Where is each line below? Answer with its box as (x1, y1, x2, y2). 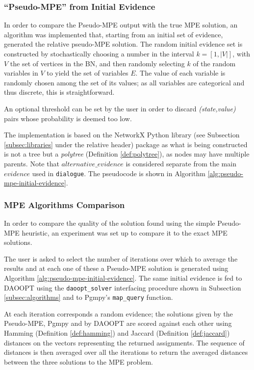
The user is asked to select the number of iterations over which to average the (4, 253, 238, 264)
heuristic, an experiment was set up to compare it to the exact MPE (22, 227, 228, 238)
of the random (193, 58, 236, 68)
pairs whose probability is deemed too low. (4, 113, 132, 123)
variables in (4, 68, 38, 78)
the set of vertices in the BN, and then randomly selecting (10, 58, 185, 68)
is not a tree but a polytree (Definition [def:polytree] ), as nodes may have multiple (4, 149, 250, 159)
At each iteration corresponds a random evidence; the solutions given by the (4, 308, 233, 318)
